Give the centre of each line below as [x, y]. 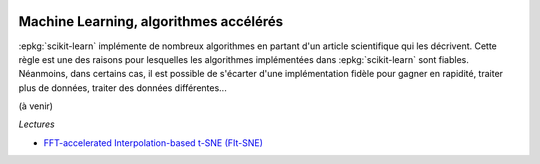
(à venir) [36, 106]
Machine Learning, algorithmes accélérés [151, 21]
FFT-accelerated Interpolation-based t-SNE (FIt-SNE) [153, 142]
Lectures [36, 124]
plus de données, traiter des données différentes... [122, 87]
